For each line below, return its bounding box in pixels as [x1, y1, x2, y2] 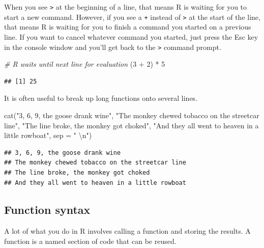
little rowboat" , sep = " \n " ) [4, 130, 92, 141]
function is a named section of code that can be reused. [4, 235, 177, 246]
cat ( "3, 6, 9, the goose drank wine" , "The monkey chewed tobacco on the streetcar [4, 109, 259, 120]
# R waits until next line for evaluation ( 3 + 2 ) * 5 [4, 59, 165, 69]
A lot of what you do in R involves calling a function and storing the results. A [4, 226, 251, 236]
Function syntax [4, 202, 91, 217]
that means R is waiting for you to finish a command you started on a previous [4, 21, 251, 32]
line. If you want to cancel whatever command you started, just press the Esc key [4, 31, 258, 42]
